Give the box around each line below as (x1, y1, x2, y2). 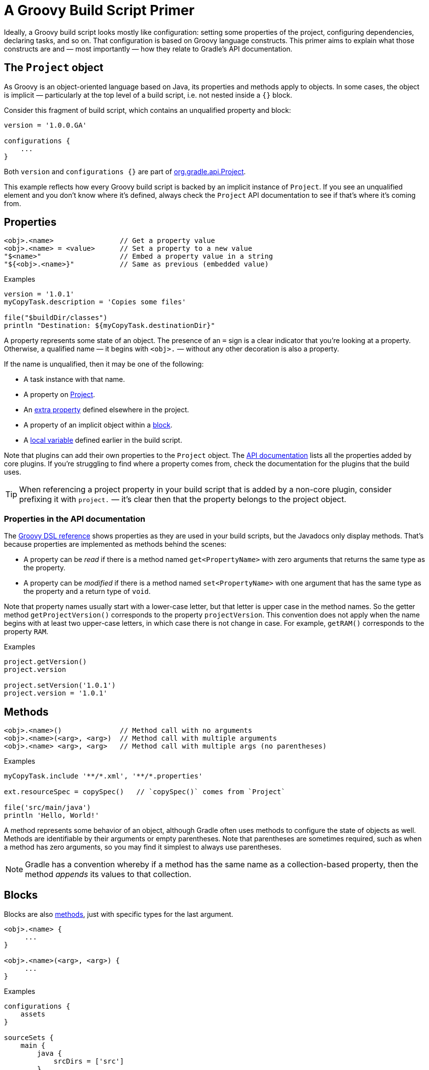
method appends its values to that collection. (25, 869, 191, 880)
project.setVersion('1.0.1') (4, 681, 116, 690)
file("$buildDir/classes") (4, 314, 107, 322)
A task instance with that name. (24, 375, 125, 384)
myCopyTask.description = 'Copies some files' (4, 298, 186, 306)
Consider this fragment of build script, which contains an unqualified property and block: (4, 106, 291, 114)
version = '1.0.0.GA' (4, 121, 87, 129)
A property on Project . (24, 390, 95, 399)
